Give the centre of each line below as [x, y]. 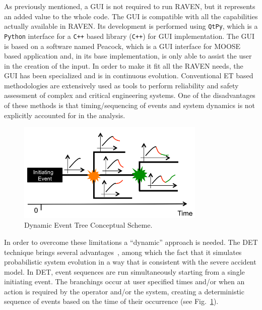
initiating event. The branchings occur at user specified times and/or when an [124, 281]
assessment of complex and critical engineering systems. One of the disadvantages [130, 95]
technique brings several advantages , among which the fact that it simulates [123, 252]
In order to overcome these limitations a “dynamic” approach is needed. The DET [131, 242]
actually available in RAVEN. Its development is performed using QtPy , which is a [131, 26]
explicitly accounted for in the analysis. [65, 115]
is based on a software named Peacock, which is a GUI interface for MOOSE [122, 46]
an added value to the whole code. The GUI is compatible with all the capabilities [131, 16]
